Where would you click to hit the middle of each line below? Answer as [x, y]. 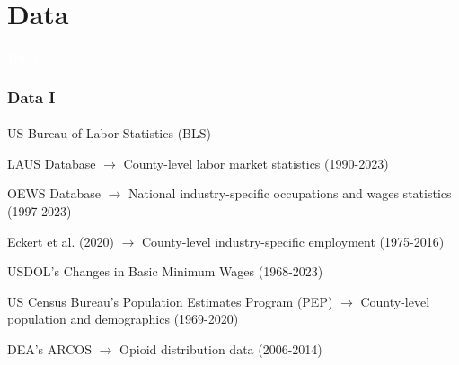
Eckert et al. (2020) [61, 241]
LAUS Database [52, 163]
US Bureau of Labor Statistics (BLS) [109, 133]
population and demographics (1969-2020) [123, 319]
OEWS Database [54, 193]
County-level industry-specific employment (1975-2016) [293, 241]
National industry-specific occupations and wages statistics [290, 193]
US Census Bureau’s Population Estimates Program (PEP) [170, 301]
